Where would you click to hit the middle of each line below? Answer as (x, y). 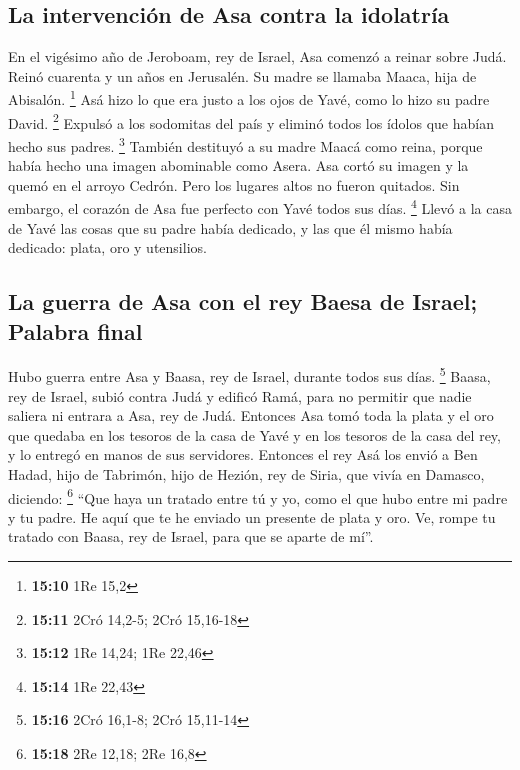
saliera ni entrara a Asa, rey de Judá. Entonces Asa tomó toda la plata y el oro (251, 415)
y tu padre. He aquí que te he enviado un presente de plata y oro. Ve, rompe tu (252, 516)
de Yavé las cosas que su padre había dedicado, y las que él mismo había (230, 227)
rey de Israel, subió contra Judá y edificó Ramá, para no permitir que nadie (240, 395)
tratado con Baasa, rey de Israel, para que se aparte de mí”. (191, 536)
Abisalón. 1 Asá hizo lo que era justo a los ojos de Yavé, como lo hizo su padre (249, 98)
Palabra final (75, 330)
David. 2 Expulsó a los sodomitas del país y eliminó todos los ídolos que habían (251, 121)
